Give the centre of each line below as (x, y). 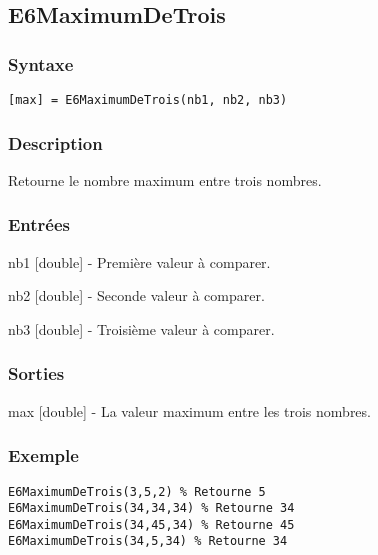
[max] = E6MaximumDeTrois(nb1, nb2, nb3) (148, 100)
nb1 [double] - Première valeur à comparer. (139, 261)
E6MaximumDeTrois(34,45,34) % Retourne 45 (151, 524)
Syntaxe (41, 63)
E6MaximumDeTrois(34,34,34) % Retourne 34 (151, 508)
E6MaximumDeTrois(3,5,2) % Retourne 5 (137, 491)
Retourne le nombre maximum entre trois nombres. (165, 179)
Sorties (36, 373)
